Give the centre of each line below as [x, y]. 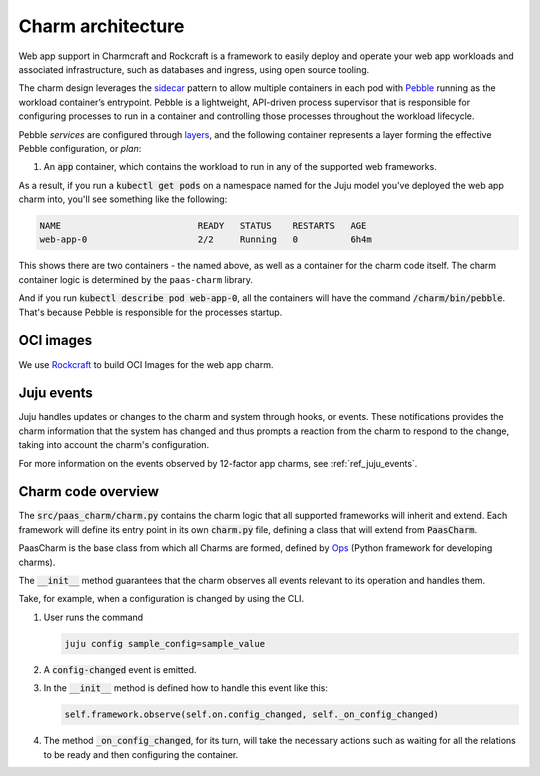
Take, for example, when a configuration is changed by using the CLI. [161, 599]
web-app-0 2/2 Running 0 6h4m [205, 239]
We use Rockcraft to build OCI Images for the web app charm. [146, 364]
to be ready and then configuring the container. [141, 754]
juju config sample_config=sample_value [164, 643]
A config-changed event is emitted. [120, 669]
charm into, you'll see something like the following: [123, 199]
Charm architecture [101, 26]
